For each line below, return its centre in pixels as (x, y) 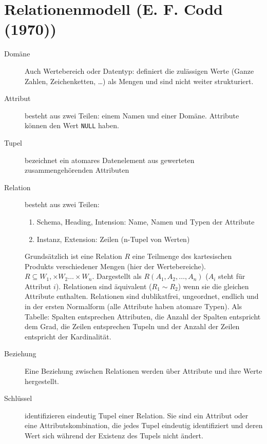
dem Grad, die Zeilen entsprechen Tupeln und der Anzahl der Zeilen (132, 326)
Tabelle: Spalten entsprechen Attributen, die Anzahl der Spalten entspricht (143, 316)
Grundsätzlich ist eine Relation (73, 256)
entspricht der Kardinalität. (68, 336)
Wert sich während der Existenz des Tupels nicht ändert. (114, 435)
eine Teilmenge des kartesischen (182, 256)
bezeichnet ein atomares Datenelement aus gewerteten (110, 160)
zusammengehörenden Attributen (77, 170)
